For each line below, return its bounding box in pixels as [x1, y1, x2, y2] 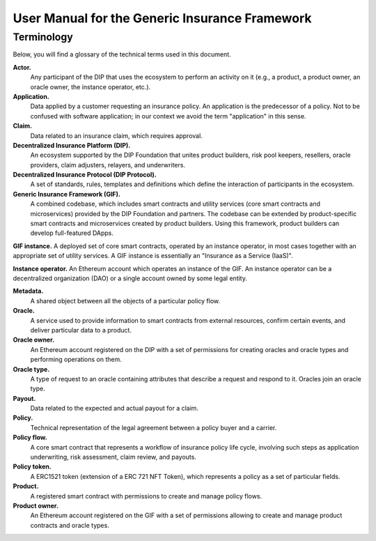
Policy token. [13, 462, 52, 471]
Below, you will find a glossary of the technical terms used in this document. [13, 50, 231, 59]
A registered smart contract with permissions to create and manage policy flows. [30, 492, 263, 500]
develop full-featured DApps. [30, 229, 114, 237]
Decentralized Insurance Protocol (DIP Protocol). [13, 171, 157, 179]
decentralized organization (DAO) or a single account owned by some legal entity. [13, 274, 247, 282]
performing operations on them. [30, 356, 122, 364]
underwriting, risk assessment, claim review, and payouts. [30, 453, 196, 462]
